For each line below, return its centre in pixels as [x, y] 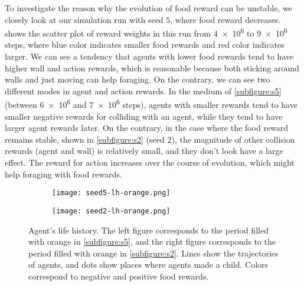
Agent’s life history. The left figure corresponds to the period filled [148, 230]
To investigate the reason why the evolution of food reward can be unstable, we [148, 8]
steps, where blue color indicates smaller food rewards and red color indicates [145, 45]
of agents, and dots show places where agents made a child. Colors [148, 264]
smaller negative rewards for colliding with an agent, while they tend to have [144, 116]
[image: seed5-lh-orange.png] [111, 193]
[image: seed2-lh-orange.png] [111, 211]
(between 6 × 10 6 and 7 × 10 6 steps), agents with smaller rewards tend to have [151, 104]
